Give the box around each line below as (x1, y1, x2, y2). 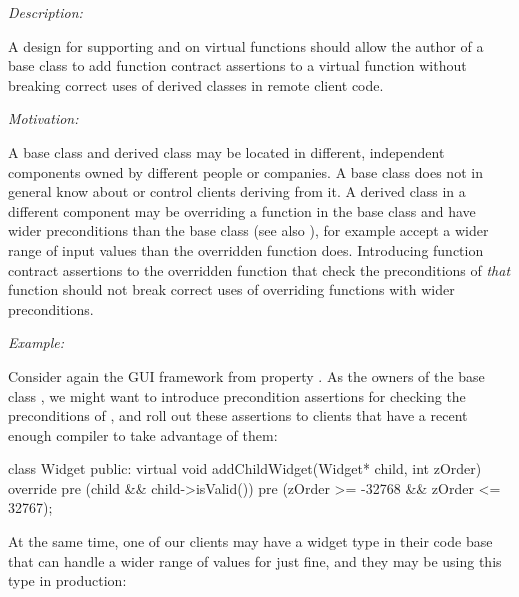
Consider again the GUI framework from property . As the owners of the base (8, 365, 485, 386)
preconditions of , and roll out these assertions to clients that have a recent (8, 405, 468, 426)
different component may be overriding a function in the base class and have (8, 200, 476, 221)
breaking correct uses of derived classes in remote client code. (8, 74, 384, 95)
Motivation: (8, 108, 79, 129)
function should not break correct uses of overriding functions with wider (8, 279, 455, 300)
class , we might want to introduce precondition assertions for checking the (8, 385, 466, 406)
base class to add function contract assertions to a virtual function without (8, 55, 467, 76)
